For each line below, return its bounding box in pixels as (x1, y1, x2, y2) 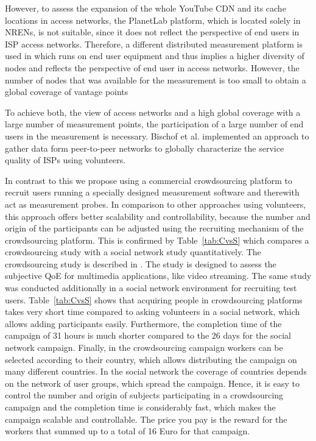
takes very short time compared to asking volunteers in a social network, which (5, 305, 300, 318)
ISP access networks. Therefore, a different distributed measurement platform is (5, 37, 303, 50)
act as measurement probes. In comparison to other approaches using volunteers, (5, 197, 306, 210)
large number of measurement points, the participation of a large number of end (5, 118, 304, 130)
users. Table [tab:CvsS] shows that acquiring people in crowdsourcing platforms (5, 293, 303, 306)
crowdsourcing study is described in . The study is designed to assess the (5, 257, 276, 270)
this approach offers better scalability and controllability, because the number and (5, 210, 311, 222)
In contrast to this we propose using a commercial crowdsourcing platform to (5, 174, 292, 186)
